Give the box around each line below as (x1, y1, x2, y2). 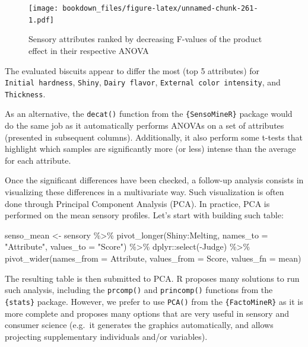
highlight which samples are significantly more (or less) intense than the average (5, 142, 296, 155)
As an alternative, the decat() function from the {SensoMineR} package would (5, 107, 293, 120)
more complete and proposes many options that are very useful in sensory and (5, 307, 289, 319)
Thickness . (5, 87, 46, 100)
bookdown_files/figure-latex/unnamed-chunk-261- (62, 4, 258, 12)
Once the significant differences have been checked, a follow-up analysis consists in (5, 174, 304, 186)
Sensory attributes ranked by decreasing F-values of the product (28, 33, 262, 45)
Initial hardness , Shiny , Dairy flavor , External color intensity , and (5, 76, 281, 88)
